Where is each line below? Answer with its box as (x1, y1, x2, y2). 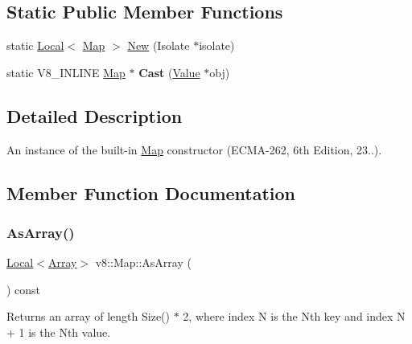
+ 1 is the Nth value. (6, 323, 111, 340)
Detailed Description (6, 103, 183, 128)
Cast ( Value (138, 63, 200, 80)
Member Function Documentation (6, 180, 296, 205)
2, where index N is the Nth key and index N (183, 308, 406, 325)
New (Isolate (127, 37, 190, 54)
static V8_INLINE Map (6, 63, 126, 80)
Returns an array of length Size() (6, 308, 171, 325)
